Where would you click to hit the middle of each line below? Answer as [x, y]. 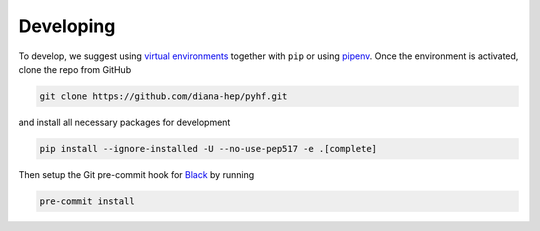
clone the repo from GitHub [75, 69]
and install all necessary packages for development [124, 122]
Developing [67, 26]
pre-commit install [87, 201]
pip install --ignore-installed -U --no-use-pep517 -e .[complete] [208, 148]
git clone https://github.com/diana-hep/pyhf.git [163, 96]
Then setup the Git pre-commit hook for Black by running [136, 174]
